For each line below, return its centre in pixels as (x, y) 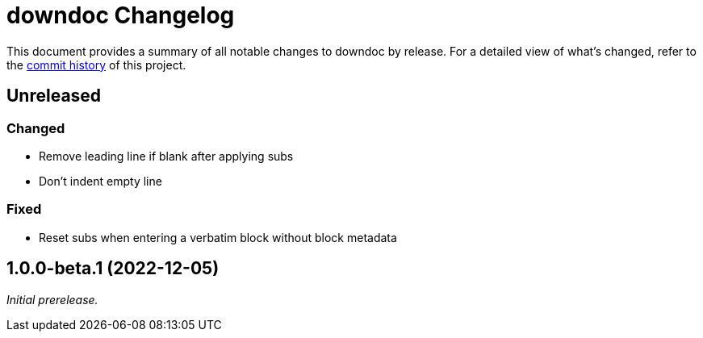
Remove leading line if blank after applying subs (166, 156)
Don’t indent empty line (100, 181)
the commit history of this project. (96, 65)
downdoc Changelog (121, 15)
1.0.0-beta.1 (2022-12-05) (113, 269)
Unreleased (54, 96)
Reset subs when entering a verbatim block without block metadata (218, 237)
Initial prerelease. (52, 299)
